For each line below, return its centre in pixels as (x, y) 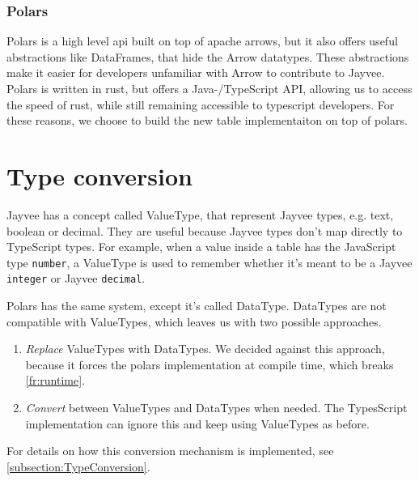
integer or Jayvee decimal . (76, 278)
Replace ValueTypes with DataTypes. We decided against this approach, (205, 349)
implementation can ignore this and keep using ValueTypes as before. (197, 423)
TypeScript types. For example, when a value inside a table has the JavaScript (201, 247)
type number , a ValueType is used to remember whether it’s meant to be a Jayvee (209, 262)
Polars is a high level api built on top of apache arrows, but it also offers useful (202, 41)
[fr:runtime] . (55, 380)
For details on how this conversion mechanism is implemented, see (170, 451)
